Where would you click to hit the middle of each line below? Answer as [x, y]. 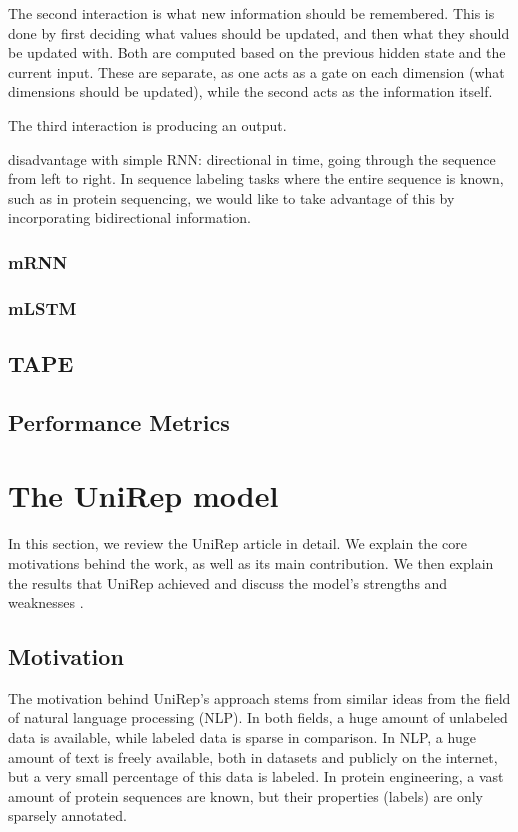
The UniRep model [143, 495]
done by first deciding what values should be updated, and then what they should [259, 32]
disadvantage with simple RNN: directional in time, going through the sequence [252, 158]
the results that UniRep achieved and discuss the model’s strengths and [228, 582]
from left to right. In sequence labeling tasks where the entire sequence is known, [256, 178]
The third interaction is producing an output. [147, 124]
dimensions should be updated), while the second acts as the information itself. [250, 91]
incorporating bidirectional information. [129, 217]
